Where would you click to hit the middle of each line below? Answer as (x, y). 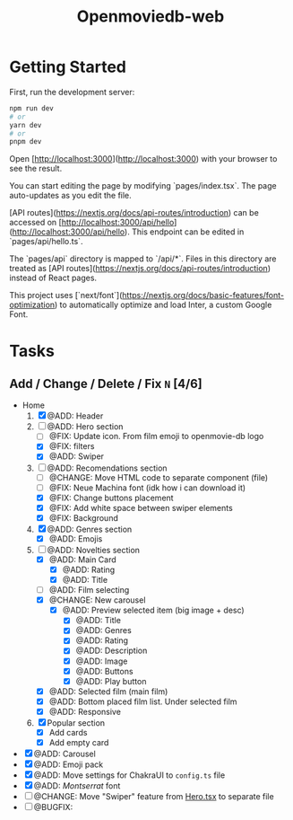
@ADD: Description (112, 651)
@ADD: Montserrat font (77, 786)
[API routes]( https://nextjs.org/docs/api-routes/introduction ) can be (134, 213)
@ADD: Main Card (82, 560)
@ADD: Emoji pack (69, 764)
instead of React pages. (53, 278)
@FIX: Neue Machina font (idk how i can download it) (147, 488)
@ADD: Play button (111, 681)
